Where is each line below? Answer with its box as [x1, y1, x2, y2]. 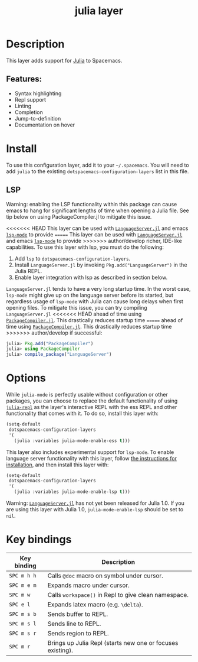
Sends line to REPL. [47, 619, 101, 628]
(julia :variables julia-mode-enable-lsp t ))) [14, 489, 131, 495]
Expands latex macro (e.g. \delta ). [47, 601, 143, 608]
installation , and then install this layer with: [6, 461, 109, 468]
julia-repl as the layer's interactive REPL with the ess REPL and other [6, 404, 177, 411]
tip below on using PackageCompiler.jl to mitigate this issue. [6, 213, 152, 220]
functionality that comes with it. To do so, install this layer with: [6, 410, 159, 417]
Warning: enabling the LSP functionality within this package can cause [6, 200, 177, 207]
